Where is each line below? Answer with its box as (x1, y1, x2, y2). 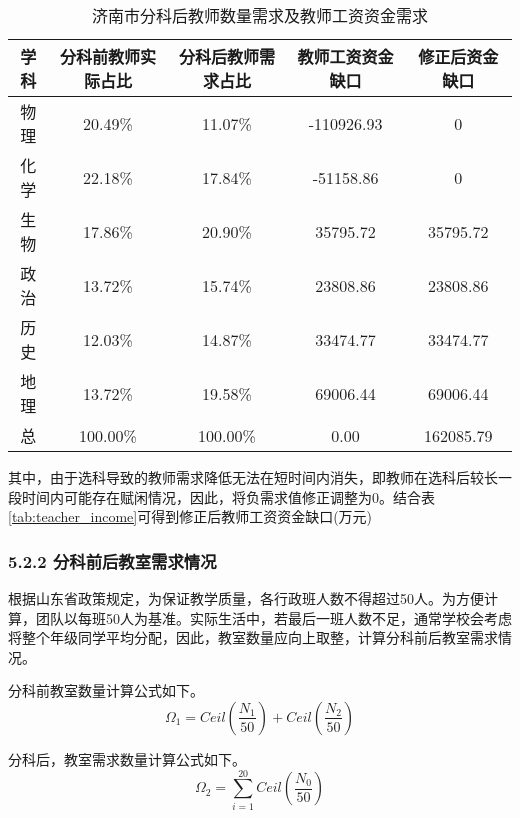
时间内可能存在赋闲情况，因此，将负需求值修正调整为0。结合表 (21, 486, 435, 507)
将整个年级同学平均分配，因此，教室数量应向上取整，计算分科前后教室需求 (8, 627, 498, 648)
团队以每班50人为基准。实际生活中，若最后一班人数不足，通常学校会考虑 (35, 607, 512, 628)
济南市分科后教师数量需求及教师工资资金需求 (91, 4, 428, 27)
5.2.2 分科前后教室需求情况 (8, 548, 217, 573)
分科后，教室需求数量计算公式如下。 (8, 748, 246, 769)
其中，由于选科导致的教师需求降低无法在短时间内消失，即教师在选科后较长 (8, 467, 498, 487)
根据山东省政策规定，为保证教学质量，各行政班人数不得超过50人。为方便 (8, 588, 484, 608)
